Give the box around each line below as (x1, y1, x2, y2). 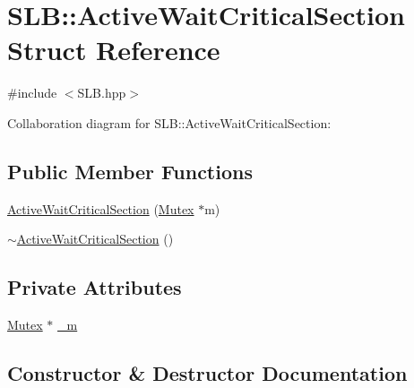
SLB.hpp (77, 83, 126, 102)
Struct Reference (7, 31, 220, 68)
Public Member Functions (7, 157, 253, 185)
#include (7, 83, 57, 102)
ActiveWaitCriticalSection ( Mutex (7, 199, 194, 218)
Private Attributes (7, 273, 182, 301)
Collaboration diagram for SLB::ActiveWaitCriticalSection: (7, 113, 332, 132)
